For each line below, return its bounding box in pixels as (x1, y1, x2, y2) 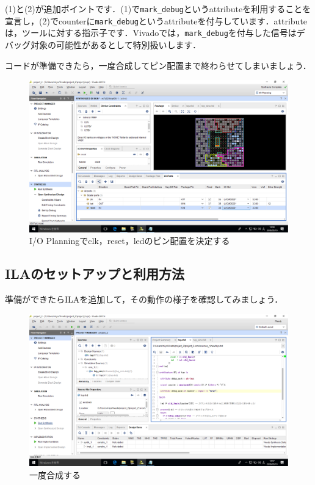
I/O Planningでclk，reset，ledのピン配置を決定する (29, 234, 230, 247)
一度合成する (29, 469, 81, 481)
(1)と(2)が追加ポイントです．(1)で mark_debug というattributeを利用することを (5, 2, 311, 15)
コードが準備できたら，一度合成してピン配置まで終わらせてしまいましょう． (5, 59, 311, 71)
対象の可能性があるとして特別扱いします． (30, 38, 201, 51)
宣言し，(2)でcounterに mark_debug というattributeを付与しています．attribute (5, 14, 308, 27)
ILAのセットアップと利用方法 (5, 264, 184, 283)
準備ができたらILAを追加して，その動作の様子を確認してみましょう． (5, 293, 283, 306)
